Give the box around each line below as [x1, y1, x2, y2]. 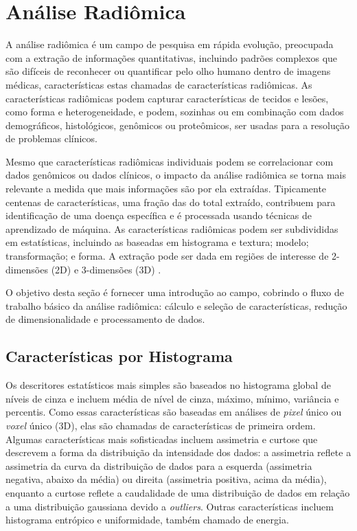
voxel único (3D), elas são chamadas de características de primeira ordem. [5, 418, 316, 432]
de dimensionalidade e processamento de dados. [5, 312, 205, 326]
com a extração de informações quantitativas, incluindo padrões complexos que [5, 50, 338, 65]
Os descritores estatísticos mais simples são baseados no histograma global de [5, 378, 331, 392]
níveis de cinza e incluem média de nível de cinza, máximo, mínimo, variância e [5, 391, 339, 405]
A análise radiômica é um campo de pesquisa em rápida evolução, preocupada [5, 37, 334, 52]
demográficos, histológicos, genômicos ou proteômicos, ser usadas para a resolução [5, 117, 349, 132]
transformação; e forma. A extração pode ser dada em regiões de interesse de [5, 249, 329, 263]
